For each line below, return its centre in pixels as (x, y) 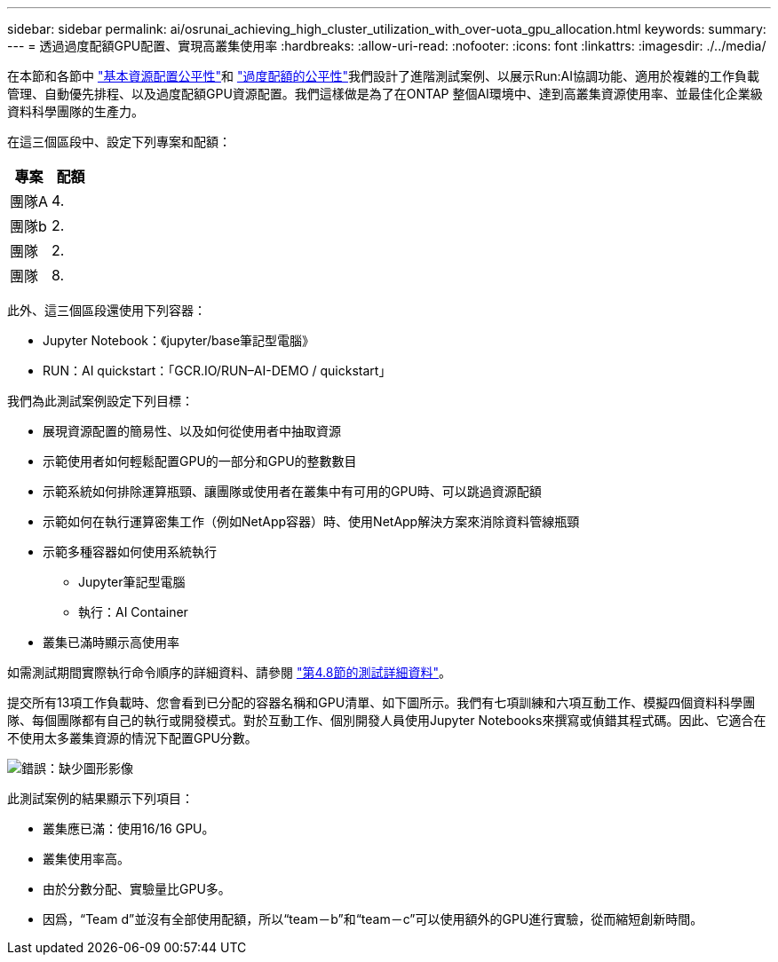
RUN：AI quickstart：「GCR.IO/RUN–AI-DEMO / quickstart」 (217, 371)
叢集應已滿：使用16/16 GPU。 (129, 828)
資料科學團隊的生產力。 (75, 111)
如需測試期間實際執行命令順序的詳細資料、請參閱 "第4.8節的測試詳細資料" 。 (229, 672)
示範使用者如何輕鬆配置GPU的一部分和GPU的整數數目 (200, 461)
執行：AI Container (133, 612)
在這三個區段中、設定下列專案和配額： (119, 142)
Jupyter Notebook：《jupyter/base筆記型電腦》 (179, 340)
